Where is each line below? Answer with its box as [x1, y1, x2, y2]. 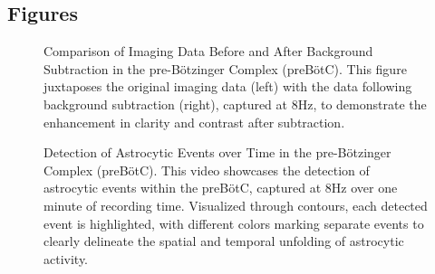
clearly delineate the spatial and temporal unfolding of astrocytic [43, 231, 404, 250]
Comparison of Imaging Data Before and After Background [43, 42, 373, 61]
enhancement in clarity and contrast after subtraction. [43, 112, 345, 131]
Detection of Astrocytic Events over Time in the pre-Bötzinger [43, 143, 391, 162]
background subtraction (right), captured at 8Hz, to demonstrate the [43, 94, 427, 113]
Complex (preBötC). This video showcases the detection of [43, 160, 370, 179]
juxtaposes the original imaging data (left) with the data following [43, 77, 412, 96]
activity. [43, 249, 89, 268]
